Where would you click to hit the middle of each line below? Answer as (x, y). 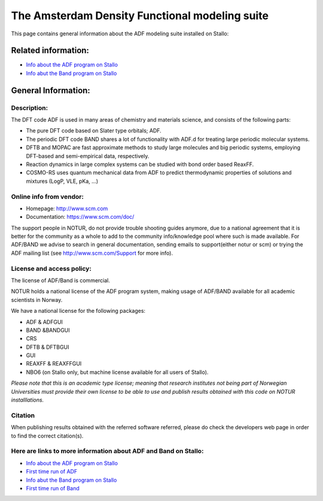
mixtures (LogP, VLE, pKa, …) (62, 181)
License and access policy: (51, 268)
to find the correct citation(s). (47, 436)
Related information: (50, 51)
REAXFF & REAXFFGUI (54, 364)
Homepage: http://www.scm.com (67, 208)
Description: (29, 108)
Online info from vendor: (47, 197)
